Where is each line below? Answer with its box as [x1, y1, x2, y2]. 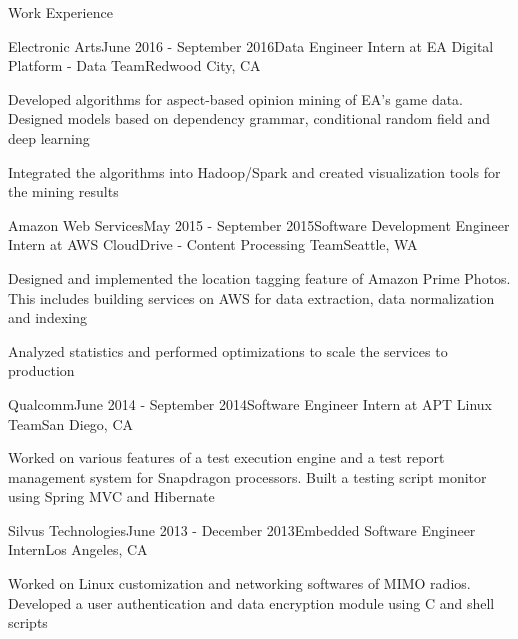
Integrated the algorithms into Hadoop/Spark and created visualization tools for [8, 161, 501, 182]
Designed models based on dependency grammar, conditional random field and [8, 108, 491, 129]
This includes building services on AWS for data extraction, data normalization [8, 287, 495, 308]
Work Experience [8, 2, 113, 22]
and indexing [8, 307, 87, 328]
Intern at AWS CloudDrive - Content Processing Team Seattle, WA [8, 234, 418, 255]
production [8, 360, 75, 381]
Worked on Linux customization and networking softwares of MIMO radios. [8, 573, 471, 594]
